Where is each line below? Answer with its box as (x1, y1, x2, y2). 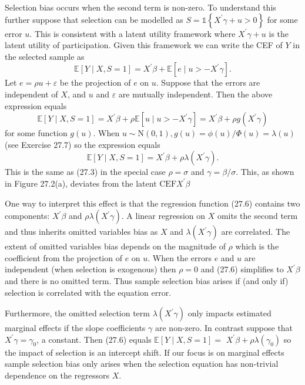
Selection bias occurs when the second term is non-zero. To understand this (5, 1, 276, 13)
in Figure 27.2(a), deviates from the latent (5, 177, 157, 189)
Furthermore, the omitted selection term (5, 307, 150, 319)
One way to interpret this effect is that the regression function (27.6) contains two (5, 197, 300, 209)
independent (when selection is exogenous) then (5, 263, 176, 275)
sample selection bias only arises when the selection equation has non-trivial (5, 357, 279, 370)
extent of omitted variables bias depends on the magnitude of (5, 240, 226, 252)
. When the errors (148, 251, 212, 264)
